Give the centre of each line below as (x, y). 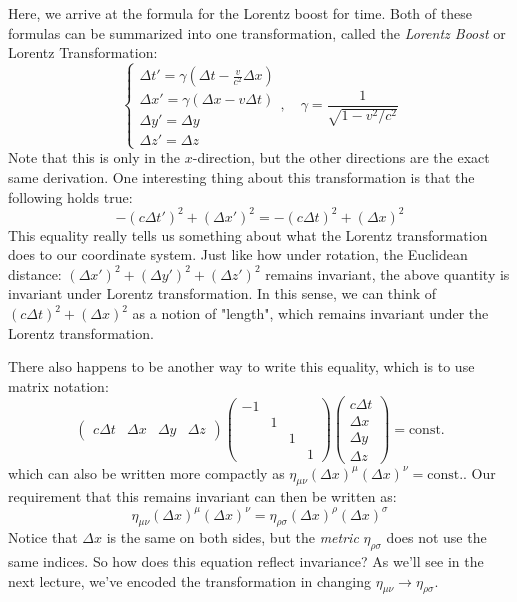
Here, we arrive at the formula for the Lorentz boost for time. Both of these (240, 13)
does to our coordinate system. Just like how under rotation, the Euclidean (238, 254)
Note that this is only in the (94, 157)
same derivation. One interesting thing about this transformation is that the (241, 176)
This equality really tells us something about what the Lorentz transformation (248, 234)
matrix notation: (58, 385)
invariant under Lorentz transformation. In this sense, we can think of (222, 293)
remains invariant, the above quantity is (387, 273)
